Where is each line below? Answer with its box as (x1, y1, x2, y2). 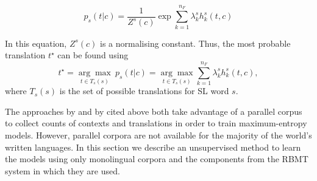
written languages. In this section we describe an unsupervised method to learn (5, 140, 301, 153)
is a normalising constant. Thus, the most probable (100, 36, 291, 49)
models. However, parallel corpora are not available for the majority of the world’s (5, 129, 312, 142)
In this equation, (5, 36, 67, 49)
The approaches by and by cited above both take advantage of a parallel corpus (5, 104, 302, 117)
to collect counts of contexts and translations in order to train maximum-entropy (5, 117, 307, 129)
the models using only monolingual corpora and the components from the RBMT (5, 152, 308, 165)
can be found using (57, 49, 129, 61)
